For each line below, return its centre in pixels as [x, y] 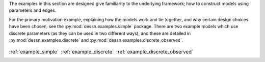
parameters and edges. [33, 10]
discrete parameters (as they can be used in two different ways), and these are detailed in [100, 33]
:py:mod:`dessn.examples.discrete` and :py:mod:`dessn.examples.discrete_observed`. [96, 40]
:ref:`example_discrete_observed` [155, 52]
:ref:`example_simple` [34, 52]
